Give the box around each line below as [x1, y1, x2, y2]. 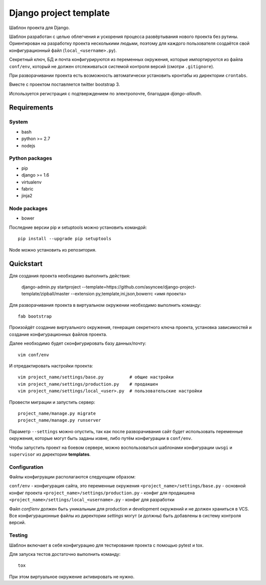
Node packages [9, 205, 48, 212]
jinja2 [21, 193, 33, 199]
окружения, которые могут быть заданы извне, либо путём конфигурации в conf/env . [9, 436, 193, 441]
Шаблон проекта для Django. [9, 25, 70, 31]
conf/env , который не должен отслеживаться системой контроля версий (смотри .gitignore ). [9, 63, 214, 69]
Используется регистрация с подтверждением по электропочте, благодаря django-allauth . [9, 90, 202, 96]
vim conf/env [18, 352, 49, 358]
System [9, 118, 28, 125]
